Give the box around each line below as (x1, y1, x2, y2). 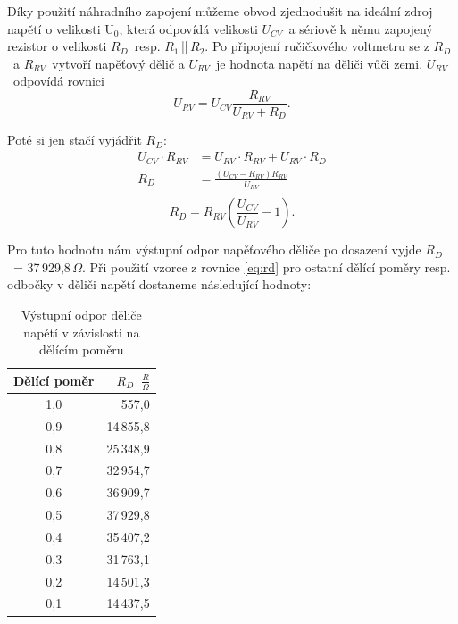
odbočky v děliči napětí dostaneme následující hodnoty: (7, 275, 312, 294)
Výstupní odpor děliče (21, 304, 142, 323)
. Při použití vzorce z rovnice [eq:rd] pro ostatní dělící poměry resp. (81, 257, 451, 276)
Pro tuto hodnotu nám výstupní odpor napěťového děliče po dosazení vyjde (7, 240, 421, 259)
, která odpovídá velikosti (119, 19, 258, 37)
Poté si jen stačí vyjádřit (7, 130, 142, 149)
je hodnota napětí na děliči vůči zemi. (216, 54, 423, 72)
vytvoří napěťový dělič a (52, 54, 185, 72)
